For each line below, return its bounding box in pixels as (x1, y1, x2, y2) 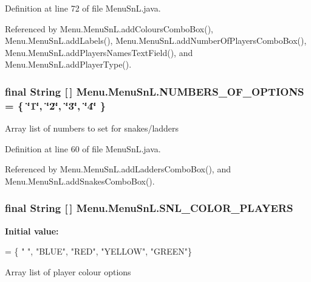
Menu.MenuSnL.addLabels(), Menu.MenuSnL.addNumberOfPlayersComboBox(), (5, 34, 307, 47)
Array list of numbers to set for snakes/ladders (5, 122, 179, 135)
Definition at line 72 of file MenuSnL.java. (5, 2, 161, 14)
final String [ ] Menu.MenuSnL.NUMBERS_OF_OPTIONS (5, 83, 304, 99)
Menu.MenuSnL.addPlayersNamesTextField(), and (5, 46, 193, 58)
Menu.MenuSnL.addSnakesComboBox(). (5, 174, 155, 187)
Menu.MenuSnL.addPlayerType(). (5, 58, 132, 71)
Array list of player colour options (5, 265, 131, 278)
